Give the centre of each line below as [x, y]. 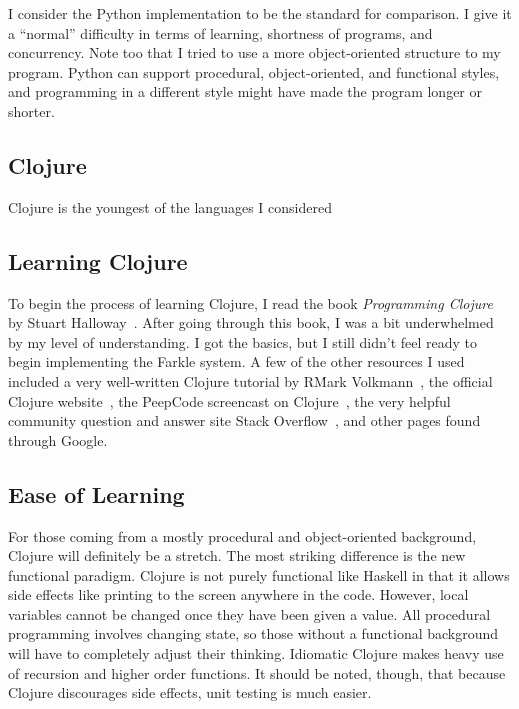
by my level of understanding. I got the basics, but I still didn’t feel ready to [243, 341]
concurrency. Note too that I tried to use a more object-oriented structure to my [254, 52]
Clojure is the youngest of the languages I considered [170, 206]
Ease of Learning [96, 493]
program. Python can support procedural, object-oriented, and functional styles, [254, 71]
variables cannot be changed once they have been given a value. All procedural [249, 613]
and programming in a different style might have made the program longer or [245, 91]
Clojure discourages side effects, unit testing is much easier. [190, 692]
